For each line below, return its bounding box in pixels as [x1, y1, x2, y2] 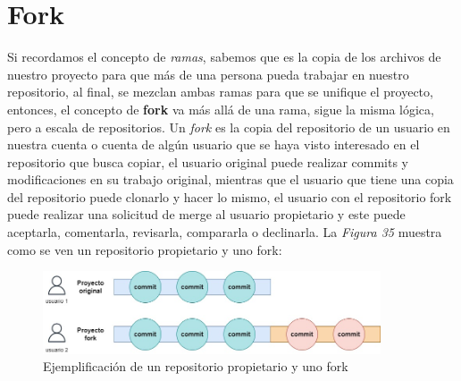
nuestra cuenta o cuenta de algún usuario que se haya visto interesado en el [7, 135, 420, 154]
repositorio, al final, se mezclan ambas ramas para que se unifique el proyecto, [7, 82, 433, 101]
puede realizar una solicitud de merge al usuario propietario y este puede [7, 205, 406, 224]
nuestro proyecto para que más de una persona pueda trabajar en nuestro [7, 64, 409, 83]
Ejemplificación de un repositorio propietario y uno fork [43, 357, 348, 376]
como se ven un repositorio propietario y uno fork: [7, 240, 282, 258]
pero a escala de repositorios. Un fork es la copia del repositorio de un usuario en [7, 117, 450, 136]
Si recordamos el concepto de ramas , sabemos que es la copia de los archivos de [7, 47, 441, 66]
